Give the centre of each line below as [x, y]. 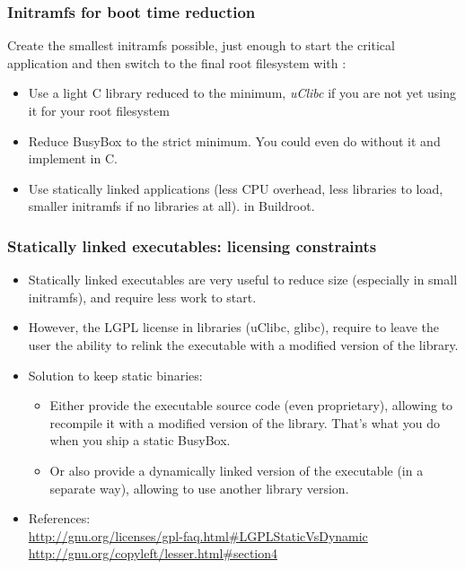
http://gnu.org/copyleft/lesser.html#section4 [153, 553]
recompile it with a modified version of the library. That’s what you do [245, 422]
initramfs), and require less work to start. [142, 297]
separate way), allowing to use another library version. [199, 488]
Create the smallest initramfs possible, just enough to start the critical [201, 45]
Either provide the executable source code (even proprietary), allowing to [251, 405]
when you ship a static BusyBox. [140, 440]
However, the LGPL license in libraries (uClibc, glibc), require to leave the [233, 327]
